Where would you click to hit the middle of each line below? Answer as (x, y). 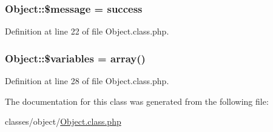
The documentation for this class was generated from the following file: (137, 101)
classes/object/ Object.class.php (63, 121)
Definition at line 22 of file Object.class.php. (87, 31)
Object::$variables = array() (75, 58)
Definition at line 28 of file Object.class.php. (87, 81)
